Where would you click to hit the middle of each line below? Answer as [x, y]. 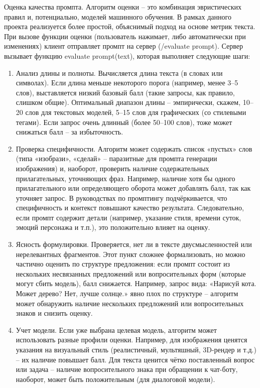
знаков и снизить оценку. [54, 313]
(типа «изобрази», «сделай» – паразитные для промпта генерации [116, 158]
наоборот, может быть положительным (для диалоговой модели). [115, 379]
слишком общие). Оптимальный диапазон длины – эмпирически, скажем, [128, 102]
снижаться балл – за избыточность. [70, 132]
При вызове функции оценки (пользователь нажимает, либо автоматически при [125, 36]
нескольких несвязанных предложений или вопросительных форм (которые [131, 273]
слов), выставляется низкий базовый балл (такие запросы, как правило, [125, 92]
